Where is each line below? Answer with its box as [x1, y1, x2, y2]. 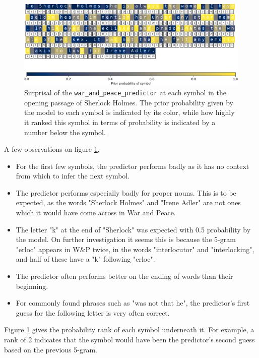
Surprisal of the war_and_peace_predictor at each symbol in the [24, 87, 226, 98]
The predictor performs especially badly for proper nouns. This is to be [16, 187, 236, 198]
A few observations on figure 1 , [4, 144, 100, 154]
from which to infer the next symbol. [16, 170, 130, 181]
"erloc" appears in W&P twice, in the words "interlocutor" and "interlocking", [16, 244, 254, 254]
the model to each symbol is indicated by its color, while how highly [24, 107, 235, 117]
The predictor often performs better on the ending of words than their [16, 271, 233, 281]
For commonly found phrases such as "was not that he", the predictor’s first [16, 297, 250, 308]
